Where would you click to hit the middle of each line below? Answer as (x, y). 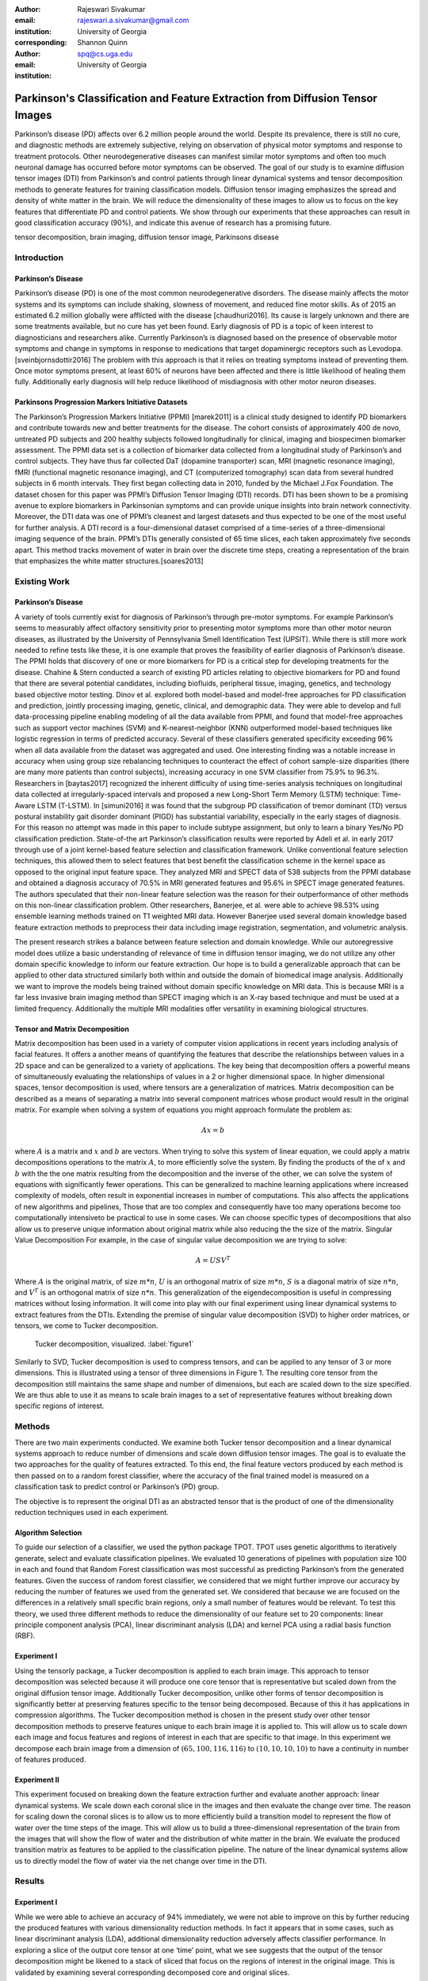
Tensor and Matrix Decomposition (72, 1029)
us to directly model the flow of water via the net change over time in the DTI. (141, 1861)
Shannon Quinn (103, 43)
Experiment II (37, 1780)
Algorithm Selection (48, 1533)
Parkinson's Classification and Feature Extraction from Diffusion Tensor (196, 99)
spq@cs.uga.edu (105, 53)
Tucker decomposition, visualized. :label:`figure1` (114, 1344)
